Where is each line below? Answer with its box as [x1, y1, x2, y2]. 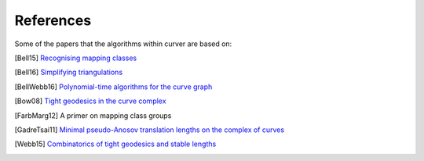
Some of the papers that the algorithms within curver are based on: [14, 39, 232, 48]
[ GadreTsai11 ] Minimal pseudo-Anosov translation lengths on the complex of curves [14, 125, 285, 134]
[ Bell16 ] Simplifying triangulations [14, 67, 123, 77]
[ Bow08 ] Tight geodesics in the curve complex [14, 96, 166, 106]
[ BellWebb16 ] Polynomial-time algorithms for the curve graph [14, 82, 213, 91]
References [14, 12, 92, 29]
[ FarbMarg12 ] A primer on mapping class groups [14, 110, 172, 120]
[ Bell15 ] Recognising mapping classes [14, 53, 137, 63]
